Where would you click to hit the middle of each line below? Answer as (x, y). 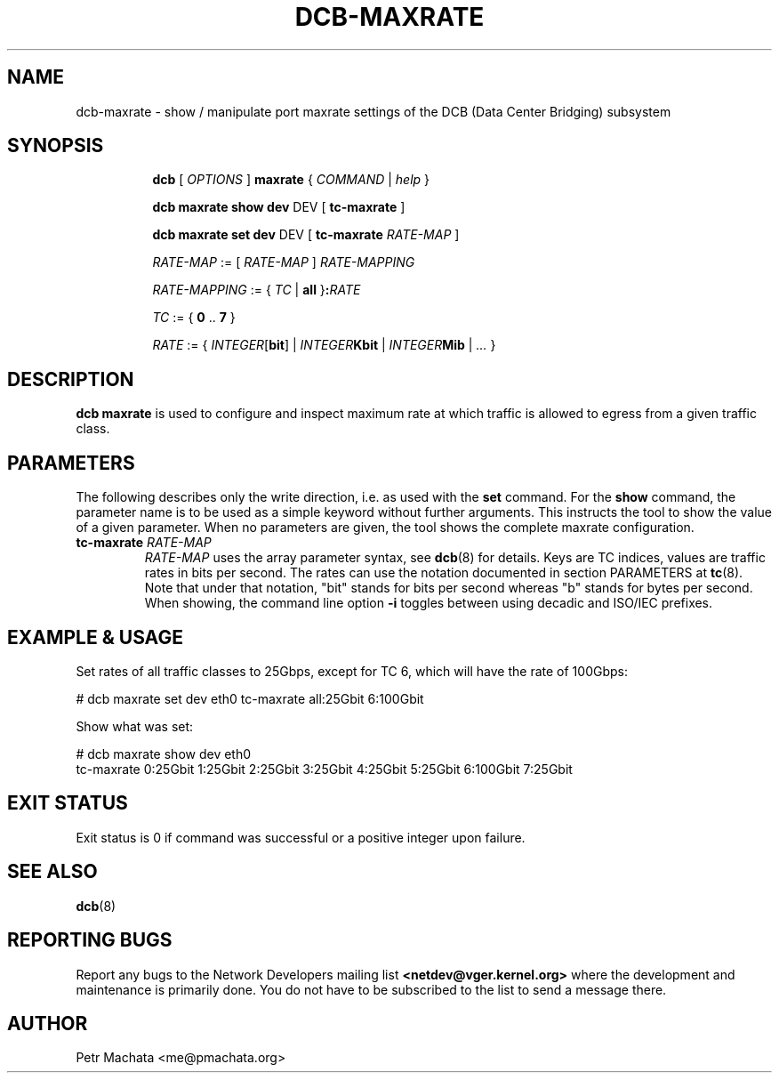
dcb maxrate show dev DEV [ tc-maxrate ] (279, 207)
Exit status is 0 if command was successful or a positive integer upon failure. (301, 837)
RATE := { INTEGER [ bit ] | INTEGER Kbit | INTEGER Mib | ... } (324, 345)
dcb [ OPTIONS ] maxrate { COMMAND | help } (291, 180)
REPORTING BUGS (90, 940)
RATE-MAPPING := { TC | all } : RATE (257, 290)
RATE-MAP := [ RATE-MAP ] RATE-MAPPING (284, 262)
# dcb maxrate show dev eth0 (164, 754)
